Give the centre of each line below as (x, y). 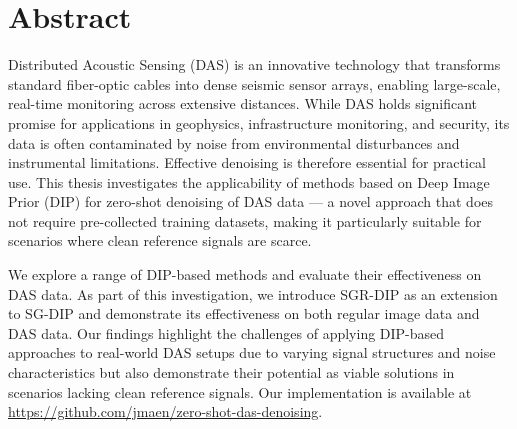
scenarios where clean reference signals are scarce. (160, 240)
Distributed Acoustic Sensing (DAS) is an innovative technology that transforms (254, 64)
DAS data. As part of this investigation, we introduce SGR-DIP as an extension (253, 293)
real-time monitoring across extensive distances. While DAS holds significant (243, 103)
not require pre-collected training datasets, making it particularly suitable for (245, 220)
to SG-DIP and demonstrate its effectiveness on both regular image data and (244, 313)
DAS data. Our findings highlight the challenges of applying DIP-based (226, 332)
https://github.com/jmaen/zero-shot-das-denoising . (165, 411)
